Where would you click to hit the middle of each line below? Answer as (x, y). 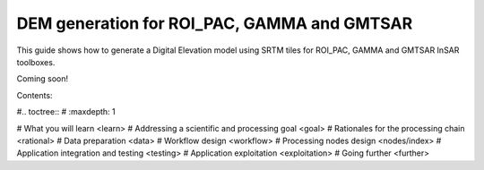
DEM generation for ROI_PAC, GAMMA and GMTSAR (215, 23)
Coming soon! (43, 79)
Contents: (35, 95)
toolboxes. (36, 62)
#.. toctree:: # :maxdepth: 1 (66, 112)
